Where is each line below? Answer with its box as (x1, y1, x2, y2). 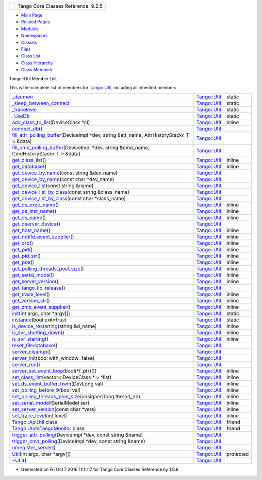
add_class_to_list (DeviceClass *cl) (12, 119, 90, 126)
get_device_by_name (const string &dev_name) (12, 169, 118, 176)
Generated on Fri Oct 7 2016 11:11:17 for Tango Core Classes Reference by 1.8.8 (21, 466, 179, 472)
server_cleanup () (12, 349, 51, 355)
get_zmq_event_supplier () (12, 304, 71, 311)
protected (226, 451, 249, 458)
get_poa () (12, 259, 34, 266)
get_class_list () (12, 157, 46, 164)
